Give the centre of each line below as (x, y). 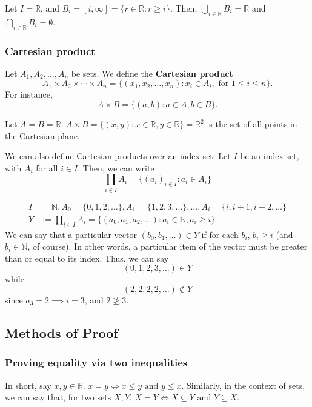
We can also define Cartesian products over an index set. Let (118, 156)
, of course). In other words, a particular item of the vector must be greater (168, 246)
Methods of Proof (61, 332)
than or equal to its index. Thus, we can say (87, 258)
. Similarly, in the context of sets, (243, 385)
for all (47, 167)
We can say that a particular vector (71, 234)
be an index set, (270, 156)
